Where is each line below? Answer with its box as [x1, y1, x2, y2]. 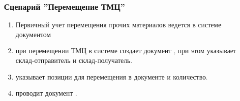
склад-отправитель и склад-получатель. [15, 55, 132, 65]
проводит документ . [15, 88, 77, 98]
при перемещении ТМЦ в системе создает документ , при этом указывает [15, 45, 237, 56]
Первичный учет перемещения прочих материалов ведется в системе [15, 20, 221, 30]
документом [15, 29, 51, 39]
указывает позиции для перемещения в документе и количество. [15, 71, 208, 81]
